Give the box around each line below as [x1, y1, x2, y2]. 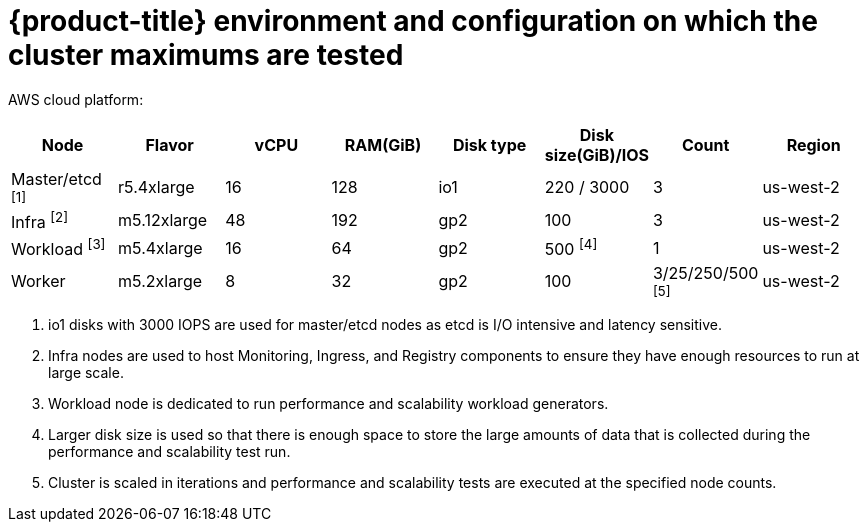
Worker [11, 271, 66, 292]
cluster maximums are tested [8, 38, 404, 72]
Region [786, 134, 841, 155]
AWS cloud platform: [8, 90, 144, 108]
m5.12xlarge [118, 210, 208, 231]
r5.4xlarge [118, 176, 195, 197]
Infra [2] [11, 208, 69, 233]
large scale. [48, 364, 124, 382]
